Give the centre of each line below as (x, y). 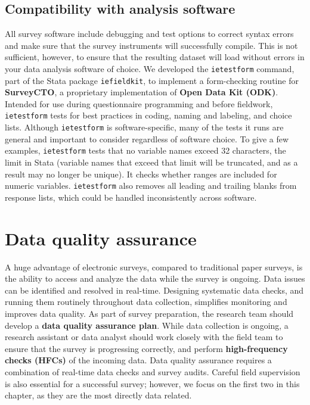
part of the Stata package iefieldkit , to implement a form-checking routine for (152, 80)
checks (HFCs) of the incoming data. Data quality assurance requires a (138, 360)
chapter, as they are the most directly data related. (98, 395)
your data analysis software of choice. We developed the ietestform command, (150, 68)
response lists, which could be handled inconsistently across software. (131, 197)
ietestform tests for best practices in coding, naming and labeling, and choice (148, 115)
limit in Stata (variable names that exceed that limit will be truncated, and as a (151, 162)
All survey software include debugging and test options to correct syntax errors (149, 34)
